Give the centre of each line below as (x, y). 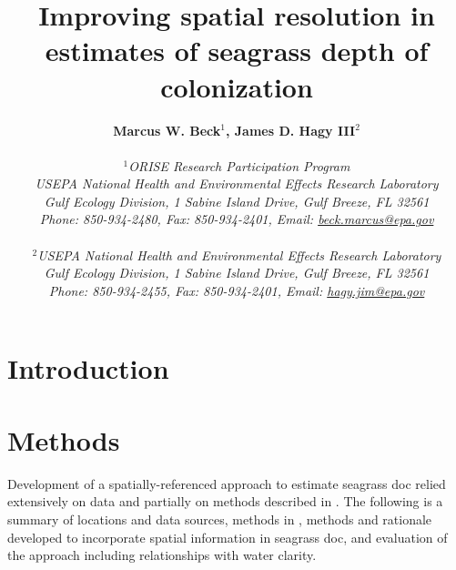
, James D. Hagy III (290, 130)
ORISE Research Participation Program (239, 165)
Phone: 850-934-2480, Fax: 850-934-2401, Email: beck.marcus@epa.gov (237, 219)
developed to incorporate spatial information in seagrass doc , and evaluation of (228, 537)
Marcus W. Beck (167, 130)
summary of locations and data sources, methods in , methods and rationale (220, 519)
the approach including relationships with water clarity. (162, 555)
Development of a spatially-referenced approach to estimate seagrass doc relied (227, 483)
